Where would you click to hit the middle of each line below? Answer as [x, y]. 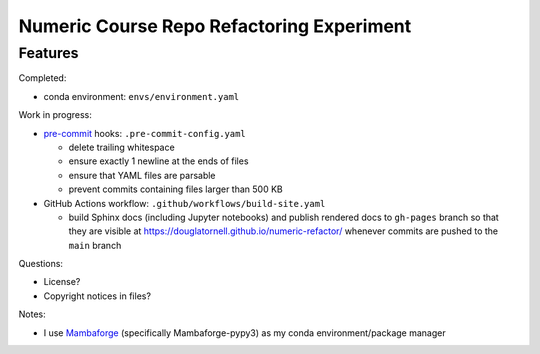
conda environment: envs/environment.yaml [141, 96]
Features [48, 53]
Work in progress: [55, 115]
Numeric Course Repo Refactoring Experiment [215, 26]
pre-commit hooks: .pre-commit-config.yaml [145, 133]
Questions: [41, 264]
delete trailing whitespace [121, 147]
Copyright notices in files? [97, 296]
